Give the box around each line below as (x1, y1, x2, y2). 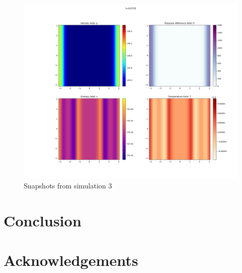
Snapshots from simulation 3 (24, 180, 112, 191)
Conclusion (4, 210, 82, 230)
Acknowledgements (4, 250, 138, 270)
